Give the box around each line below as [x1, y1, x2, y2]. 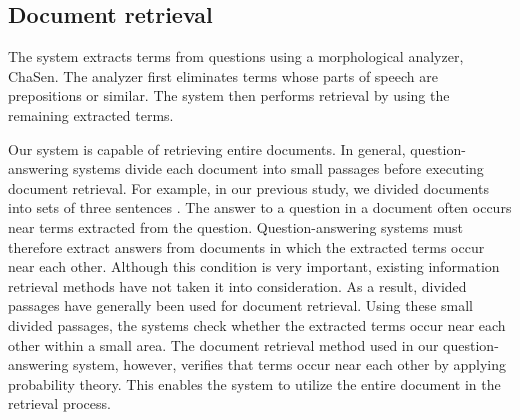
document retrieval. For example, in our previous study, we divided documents [8, 177, 489, 198]
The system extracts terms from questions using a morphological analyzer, [8, 46, 464, 67]
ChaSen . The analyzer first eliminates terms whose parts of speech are [8, 65, 438, 86]
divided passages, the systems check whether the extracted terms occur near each [8, 314, 506, 335]
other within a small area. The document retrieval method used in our [8, 334, 439, 355]
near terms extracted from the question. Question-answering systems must [8, 216, 463, 237]
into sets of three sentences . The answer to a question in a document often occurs [8, 197, 512, 218]
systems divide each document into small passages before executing [73, 158, 484, 179]
